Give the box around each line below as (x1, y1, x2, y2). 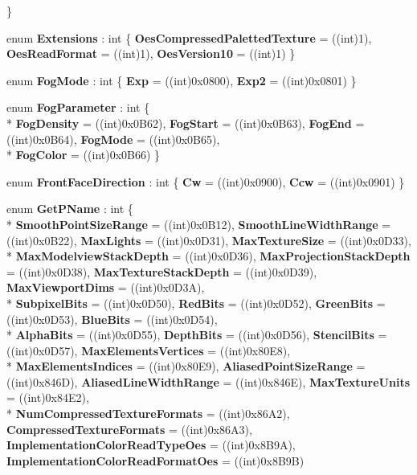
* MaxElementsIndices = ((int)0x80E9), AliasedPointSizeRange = (6, 358, 366, 375)
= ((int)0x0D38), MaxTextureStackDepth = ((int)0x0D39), (6, 263, 317, 280)
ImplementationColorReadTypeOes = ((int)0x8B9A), (6, 436, 296, 453)
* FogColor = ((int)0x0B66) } (6, 146, 161, 163)
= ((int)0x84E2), (6, 389, 89, 406)
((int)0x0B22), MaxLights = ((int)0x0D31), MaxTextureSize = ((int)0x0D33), (6, 231, 411, 248)
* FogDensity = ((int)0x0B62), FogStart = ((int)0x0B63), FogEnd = (6, 114, 365, 131)
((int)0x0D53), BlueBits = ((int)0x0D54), (6, 310, 218, 327)
